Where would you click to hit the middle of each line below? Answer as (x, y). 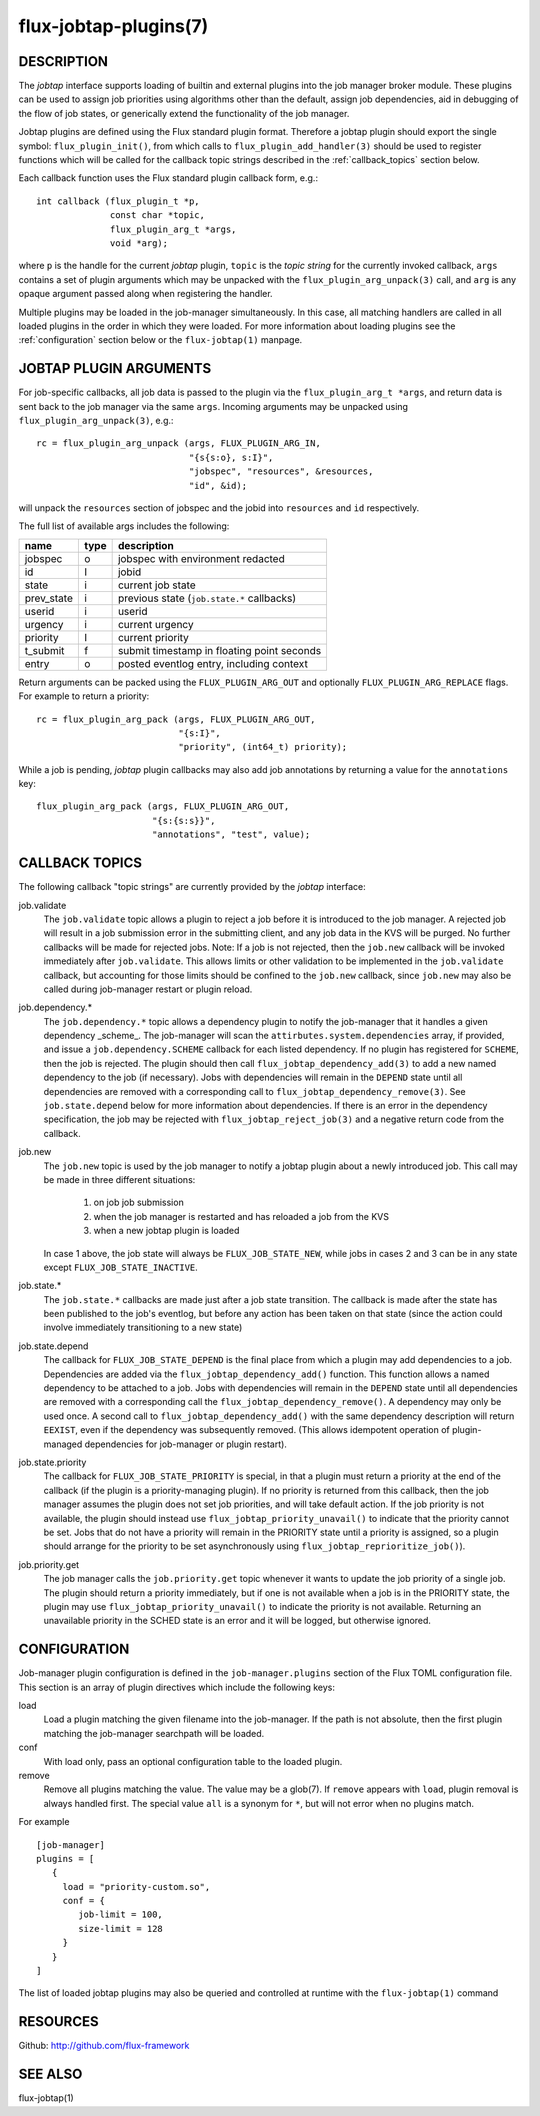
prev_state (49, 598)
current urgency (155, 624)
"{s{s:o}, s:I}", (231, 457)
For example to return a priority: (84, 696)
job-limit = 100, (121, 1914)
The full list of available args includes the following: (124, 526)
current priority (153, 637)
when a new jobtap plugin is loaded (166, 1231)
